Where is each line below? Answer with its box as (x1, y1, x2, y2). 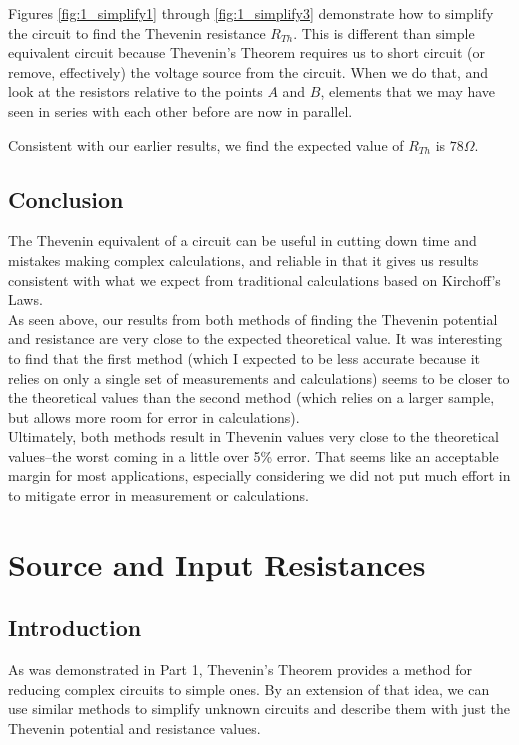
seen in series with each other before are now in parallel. (8, 100, 353, 121)
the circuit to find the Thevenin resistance (8, 22, 266, 43)
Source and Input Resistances (8, 543, 426, 584)
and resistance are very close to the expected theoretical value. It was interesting (8, 328, 503, 349)
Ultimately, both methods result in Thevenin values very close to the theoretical (8, 426, 499, 447)
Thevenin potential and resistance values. (8, 718, 261, 739)
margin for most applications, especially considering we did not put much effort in (8, 465, 511, 486)
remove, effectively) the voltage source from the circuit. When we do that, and (8, 61, 489, 82)
